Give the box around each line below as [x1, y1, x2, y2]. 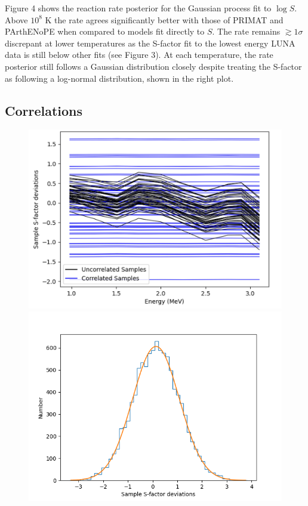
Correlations [5, 101, 83, 119]
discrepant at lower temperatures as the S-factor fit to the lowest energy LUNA [5, 36, 295, 49]
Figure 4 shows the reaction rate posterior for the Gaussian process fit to [5, 2, 272, 14]
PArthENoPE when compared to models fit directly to [5, 25, 205, 38]
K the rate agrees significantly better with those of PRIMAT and [45, 13, 284, 26]
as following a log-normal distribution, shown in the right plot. [5, 72, 234, 84]
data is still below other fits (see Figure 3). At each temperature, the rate [5, 48, 273, 61]
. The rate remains [212, 25, 281, 38]
